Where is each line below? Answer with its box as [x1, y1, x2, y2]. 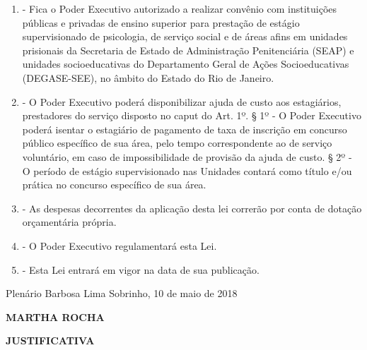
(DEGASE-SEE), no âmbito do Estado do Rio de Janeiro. [22, 70, 274, 85]
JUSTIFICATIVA [6, 333, 95, 348]
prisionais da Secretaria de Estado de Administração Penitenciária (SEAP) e [22, 42, 354, 57]
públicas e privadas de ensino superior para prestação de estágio [22, 15, 300, 30]
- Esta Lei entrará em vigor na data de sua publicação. [22, 262, 260, 277]
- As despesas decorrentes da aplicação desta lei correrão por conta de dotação [22, 200, 362, 215]
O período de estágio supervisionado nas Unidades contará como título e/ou [22, 163, 352, 178]
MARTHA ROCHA [6, 309, 105, 324]
